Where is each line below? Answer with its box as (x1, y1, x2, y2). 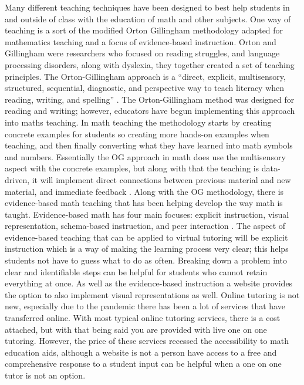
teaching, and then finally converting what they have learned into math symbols (5, 139, 293, 151)
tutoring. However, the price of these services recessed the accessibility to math (5, 335, 289, 347)
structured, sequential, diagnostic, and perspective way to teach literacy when (5, 82, 285, 94)
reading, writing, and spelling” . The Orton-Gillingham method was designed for (5, 93, 295, 105)
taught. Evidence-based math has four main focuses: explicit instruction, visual (5, 208, 289, 220)
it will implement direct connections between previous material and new (32, 173, 291, 185)
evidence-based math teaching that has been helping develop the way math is (5, 197, 283, 209)
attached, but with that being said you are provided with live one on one (5, 323, 267, 335)
